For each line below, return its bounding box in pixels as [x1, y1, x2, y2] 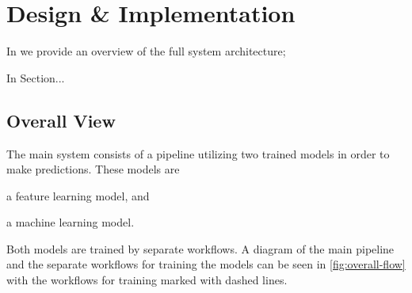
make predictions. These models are [6, 161, 180, 177]
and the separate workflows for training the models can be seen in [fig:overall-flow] [6, 256, 406, 272]
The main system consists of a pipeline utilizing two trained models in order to [6, 145, 390, 162]
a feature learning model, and [6, 187, 150, 204]
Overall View [6, 108, 116, 132]
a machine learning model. [6, 214, 135, 230]
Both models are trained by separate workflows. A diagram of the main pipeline [6, 240, 395, 257]
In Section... [6, 69, 65, 86]
